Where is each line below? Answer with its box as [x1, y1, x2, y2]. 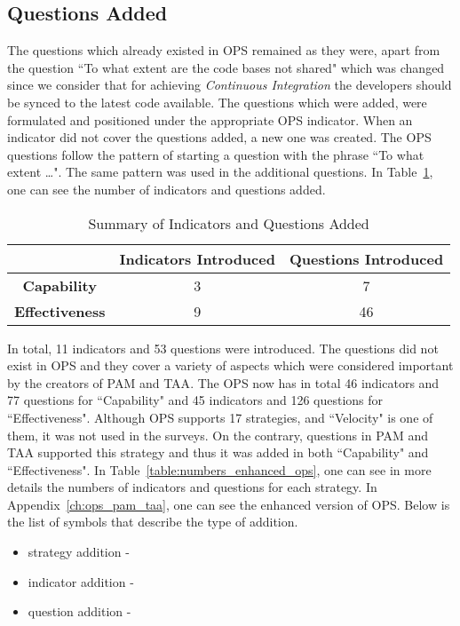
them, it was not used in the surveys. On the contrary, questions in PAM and [7, 425, 429, 444]
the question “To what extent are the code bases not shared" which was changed [7, 58, 445, 76]
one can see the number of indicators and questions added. [7, 179, 326, 198]
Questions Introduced [289, 248, 444, 269]
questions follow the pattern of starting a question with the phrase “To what [7, 145, 424, 163]
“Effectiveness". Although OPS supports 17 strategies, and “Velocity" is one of [7, 408, 433, 426]
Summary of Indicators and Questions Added [88, 212, 369, 234]
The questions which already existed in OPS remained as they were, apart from [7, 41, 440, 59]
